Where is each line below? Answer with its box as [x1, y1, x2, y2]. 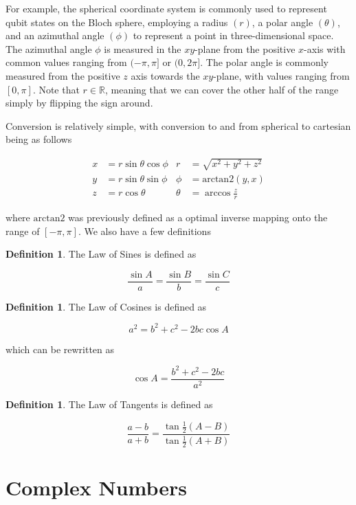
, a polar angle [252, 14, 313, 29]
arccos [205, 188, 231, 199]
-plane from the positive [194, 41, 296, 56]
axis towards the [131, 68, 200, 82]
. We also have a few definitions [78, 223, 211, 238]
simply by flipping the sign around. [5, 96, 153, 110]
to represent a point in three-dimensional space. [133, 28, 334, 43]
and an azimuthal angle [5, 28, 104, 43]
